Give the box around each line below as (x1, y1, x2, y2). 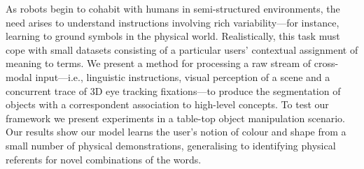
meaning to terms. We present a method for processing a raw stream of (6, 56, 311, 71)
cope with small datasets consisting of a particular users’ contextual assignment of (6, 42, 358, 57)
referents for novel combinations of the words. (6, 152, 202, 166)
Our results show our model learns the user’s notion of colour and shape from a (6, 124, 346, 139)
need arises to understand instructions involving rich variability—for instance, (6, 15, 339, 29)
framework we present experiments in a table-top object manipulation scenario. (6, 110, 345, 125)
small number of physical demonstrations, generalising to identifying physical (6, 138, 336, 152)
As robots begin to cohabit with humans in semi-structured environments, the (6, 1, 340, 15)
